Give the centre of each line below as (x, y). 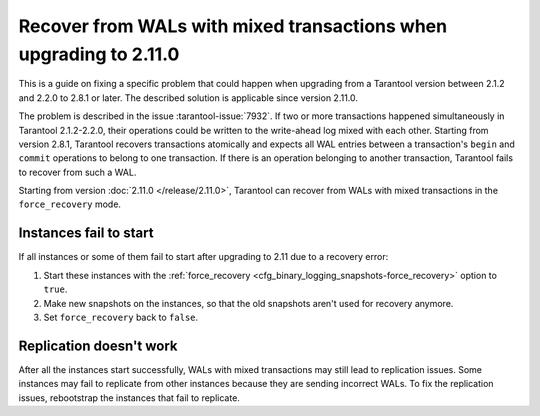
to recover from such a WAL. (77, 172)
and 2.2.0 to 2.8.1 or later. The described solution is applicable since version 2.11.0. (188, 97)
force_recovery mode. (70, 204)
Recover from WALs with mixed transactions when (233, 26)
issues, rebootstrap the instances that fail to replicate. (129, 397)
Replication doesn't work (98, 345)
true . (55, 289)
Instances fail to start (86, 233)
